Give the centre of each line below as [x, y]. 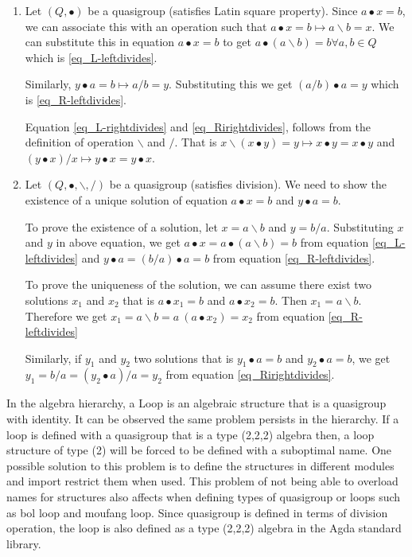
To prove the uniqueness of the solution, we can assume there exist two [198, 284]
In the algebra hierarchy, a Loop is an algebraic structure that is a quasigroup [196, 403]
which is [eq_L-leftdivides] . [91, 57]
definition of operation [79, 142]
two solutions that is [184, 358]
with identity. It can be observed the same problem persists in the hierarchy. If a [203, 419]
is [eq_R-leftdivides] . [76, 99]
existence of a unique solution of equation [126, 199]
